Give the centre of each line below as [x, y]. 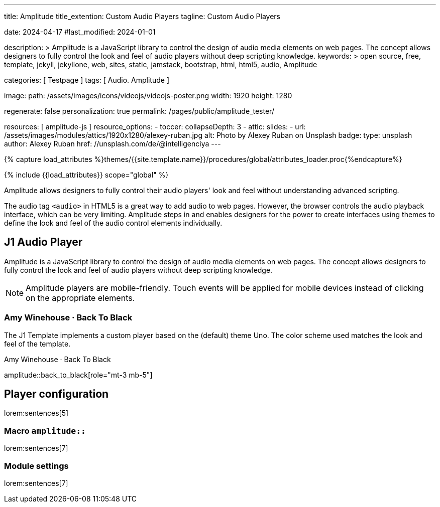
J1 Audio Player [43, 242]
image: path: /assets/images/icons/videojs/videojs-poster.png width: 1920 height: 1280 [148, 96]
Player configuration [57, 394]
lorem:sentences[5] [36, 413]
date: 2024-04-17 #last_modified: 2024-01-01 [80, 32]
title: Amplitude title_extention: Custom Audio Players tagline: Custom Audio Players [142, 16]
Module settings [36, 466]
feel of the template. [37, 344]
